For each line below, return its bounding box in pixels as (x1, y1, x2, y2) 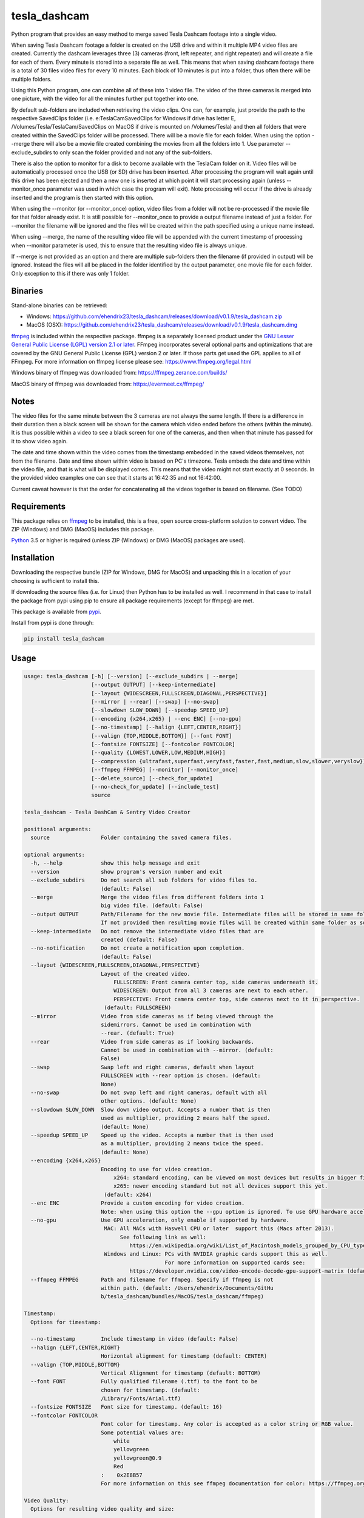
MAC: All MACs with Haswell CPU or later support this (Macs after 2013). (104, 1225, 335, 1232)
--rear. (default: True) (100, 1030, 175, 1036)
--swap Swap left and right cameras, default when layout (30, 1063, 255, 1070)
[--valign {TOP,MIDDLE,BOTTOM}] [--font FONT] (91, 732, 232, 739)
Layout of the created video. (100, 970, 190, 977)
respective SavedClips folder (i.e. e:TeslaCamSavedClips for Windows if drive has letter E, (11, 115, 236, 122)
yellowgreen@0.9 (113, 1454, 162, 1462)
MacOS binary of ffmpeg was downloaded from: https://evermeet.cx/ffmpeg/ (11, 380, 204, 387)
